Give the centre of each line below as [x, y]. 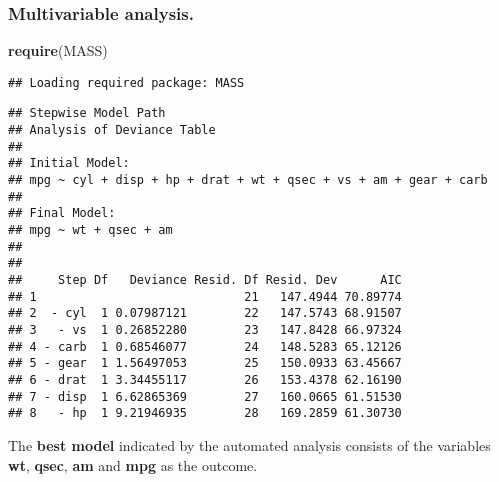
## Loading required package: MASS [126, 82]
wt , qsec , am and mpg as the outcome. [133, 464]
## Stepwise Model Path [87, 113]
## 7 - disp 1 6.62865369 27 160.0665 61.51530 [205, 396]
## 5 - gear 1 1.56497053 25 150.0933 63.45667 [205, 363]
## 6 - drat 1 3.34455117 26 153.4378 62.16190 [205, 379]
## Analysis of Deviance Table [112, 130]
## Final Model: [62, 213]
